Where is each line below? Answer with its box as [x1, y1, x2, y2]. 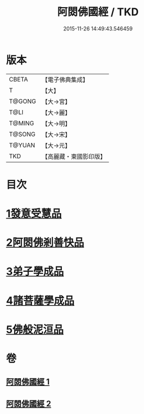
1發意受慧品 [6, 207, 62, 220]
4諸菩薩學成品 [6, 294, 75, 307]
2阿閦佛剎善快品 [6, 236, 85, 249]
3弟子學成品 [6, 265, 64, 278]
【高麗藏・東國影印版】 [41, 152, 106, 160]
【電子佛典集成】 [41, 76, 89, 84]
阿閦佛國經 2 [6, 399, 51, 409]
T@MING [9, 119, 34, 127]
